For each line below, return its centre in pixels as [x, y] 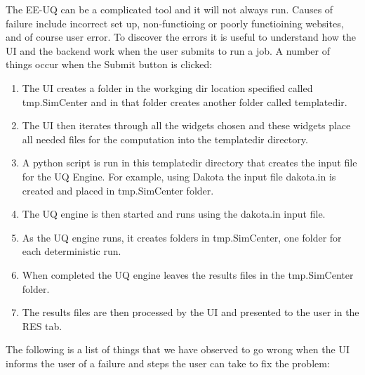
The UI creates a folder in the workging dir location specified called [167, 87]
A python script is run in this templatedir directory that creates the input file [190, 163]
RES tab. [42, 325]
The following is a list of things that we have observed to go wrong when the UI [178, 349]
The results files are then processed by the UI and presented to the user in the [191, 312]
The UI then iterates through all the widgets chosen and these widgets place [186, 125]
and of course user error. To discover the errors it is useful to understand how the [181, 37]
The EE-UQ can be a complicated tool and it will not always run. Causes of [170, 9]
